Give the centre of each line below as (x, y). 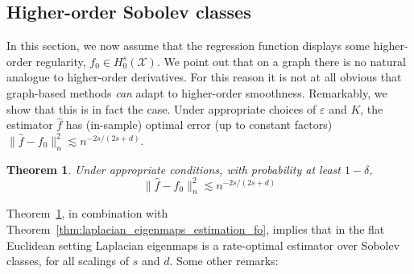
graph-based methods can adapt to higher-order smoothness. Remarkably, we (197, 92)
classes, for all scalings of (68, 261)
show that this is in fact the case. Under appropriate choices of (161, 108)
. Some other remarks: (224, 261)
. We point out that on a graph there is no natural (281, 61)
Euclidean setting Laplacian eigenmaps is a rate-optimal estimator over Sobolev (203, 245)
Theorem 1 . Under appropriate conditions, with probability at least (174, 169)
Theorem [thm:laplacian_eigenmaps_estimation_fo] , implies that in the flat (196, 229)
